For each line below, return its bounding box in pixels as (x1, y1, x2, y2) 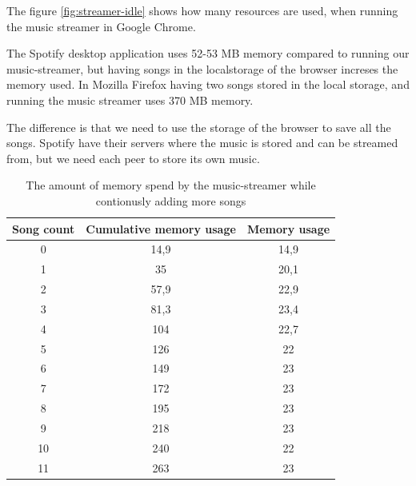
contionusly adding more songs (95, 192, 246, 209)
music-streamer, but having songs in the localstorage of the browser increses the (6, 60, 398, 77)
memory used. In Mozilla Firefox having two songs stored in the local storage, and (6, 76, 410, 93)
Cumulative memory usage (86, 220, 236, 237)
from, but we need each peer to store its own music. (6, 149, 260, 166)
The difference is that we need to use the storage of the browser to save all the (6, 118, 391, 135)
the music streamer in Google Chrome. (6, 18, 196, 34)
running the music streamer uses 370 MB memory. (6, 91, 254, 108)
